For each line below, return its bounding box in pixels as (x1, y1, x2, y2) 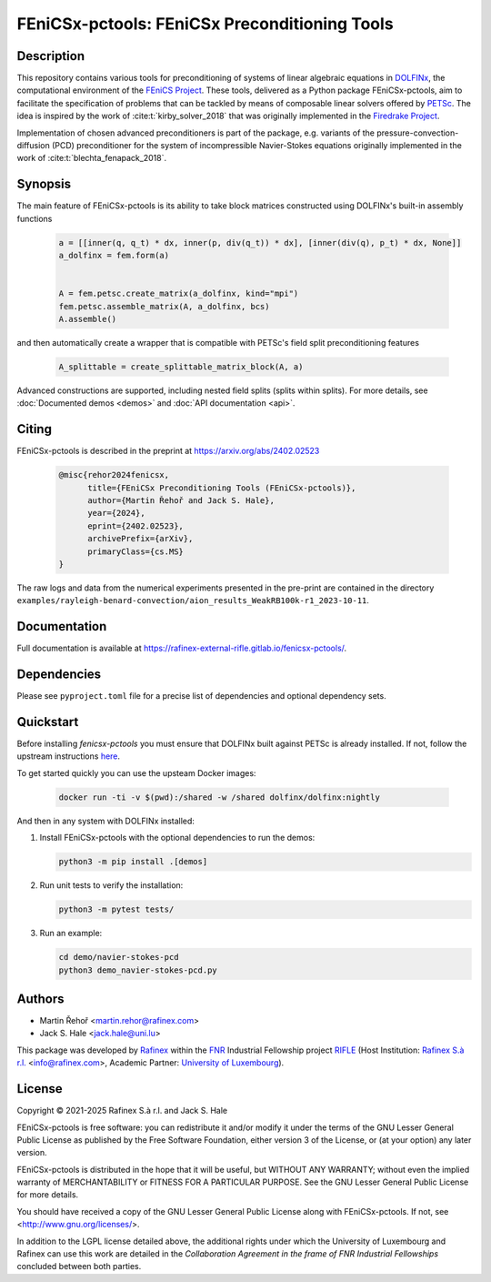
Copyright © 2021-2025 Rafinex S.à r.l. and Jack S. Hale (16, 1105, 227, 1116)
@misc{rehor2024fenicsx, (58, 469, 170, 480)
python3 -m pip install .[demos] (58, 856, 208, 867)
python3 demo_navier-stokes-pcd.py (58, 964, 217, 975)
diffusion (16, 140, 50, 151)
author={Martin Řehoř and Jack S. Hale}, (87, 496, 275, 506)
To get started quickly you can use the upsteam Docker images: (16, 767, 256, 778)
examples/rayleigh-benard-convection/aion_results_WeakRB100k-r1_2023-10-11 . (16, 595, 370, 606)
